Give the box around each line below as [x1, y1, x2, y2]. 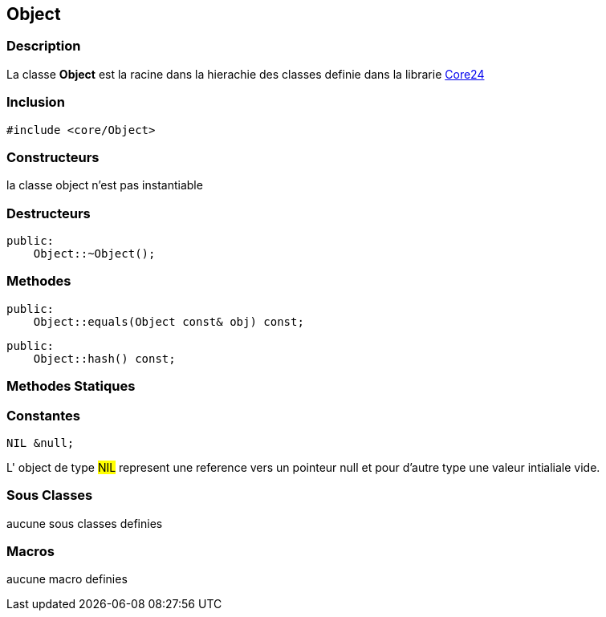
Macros [6, 543, 55, 560]
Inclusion [6, 94, 65, 111]
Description [6, 38, 81, 55]
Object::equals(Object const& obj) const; [33, 315, 304, 328]
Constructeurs [6, 148, 100, 165]
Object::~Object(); [33, 247, 156, 261]
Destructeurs [6, 205, 91, 221]
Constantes [6, 407, 80, 424]
